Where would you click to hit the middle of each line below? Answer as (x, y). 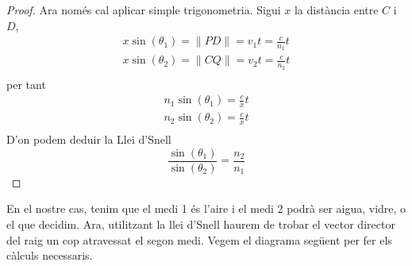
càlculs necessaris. (50, 255)
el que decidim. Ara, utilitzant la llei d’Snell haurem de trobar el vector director (201, 224)
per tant (26, 84)
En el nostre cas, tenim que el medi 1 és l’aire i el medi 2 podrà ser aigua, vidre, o (206, 208)
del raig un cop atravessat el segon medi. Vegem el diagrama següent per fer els (199, 239)
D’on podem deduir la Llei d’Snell (89, 139)
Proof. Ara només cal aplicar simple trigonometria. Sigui (144, 10)
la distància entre (336, 10)
